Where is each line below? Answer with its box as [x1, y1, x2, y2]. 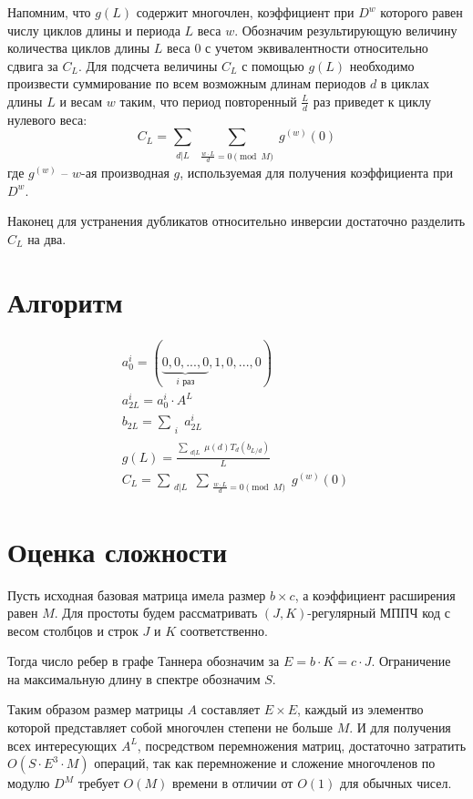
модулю [7, 773, 50, 793]
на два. [27, 229, 67, 248]
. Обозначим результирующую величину [234, 20, 458, 39]
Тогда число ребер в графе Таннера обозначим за [7, 651, 280, 671]
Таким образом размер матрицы [7, 700, 183, 719]
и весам [59, 91, 103, 110]
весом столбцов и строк [7, 620, 139, 640]
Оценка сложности [7, 532, 228, 569]
